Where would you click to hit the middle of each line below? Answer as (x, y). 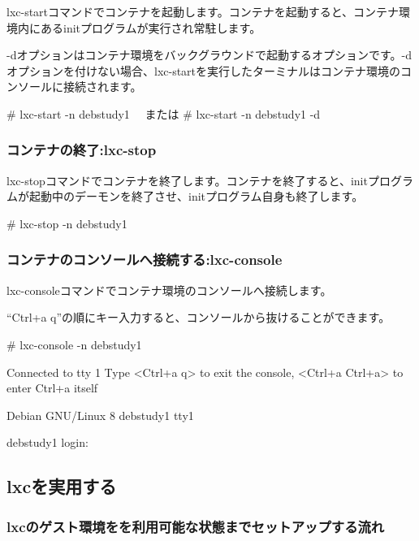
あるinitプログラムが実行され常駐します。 (151, 27)
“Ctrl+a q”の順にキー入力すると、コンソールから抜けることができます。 (199, 317)
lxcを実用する (62, 486)
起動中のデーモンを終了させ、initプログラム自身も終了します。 (196, 196)
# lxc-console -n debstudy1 (74, 344)
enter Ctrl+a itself (52, 388)
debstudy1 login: (48, 442)
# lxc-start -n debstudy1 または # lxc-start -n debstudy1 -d (164, 113)
